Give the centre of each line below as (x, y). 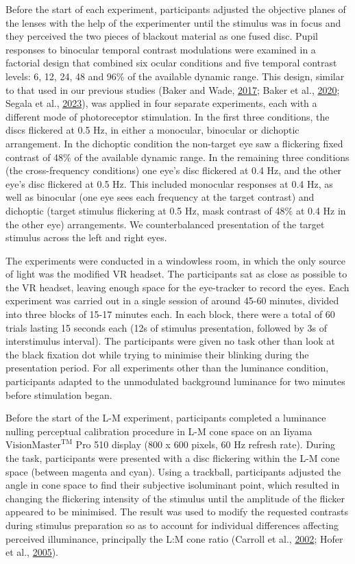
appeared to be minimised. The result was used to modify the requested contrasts (177, 512)
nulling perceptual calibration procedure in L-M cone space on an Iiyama (159, 431)
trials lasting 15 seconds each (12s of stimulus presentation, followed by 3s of (166, 327)
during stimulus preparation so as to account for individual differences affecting (172, 525)
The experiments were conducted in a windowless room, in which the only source (175, 260)
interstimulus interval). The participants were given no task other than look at (170, 341)
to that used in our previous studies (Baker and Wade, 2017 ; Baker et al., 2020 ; (173, 89)
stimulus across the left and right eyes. (86, 237)
